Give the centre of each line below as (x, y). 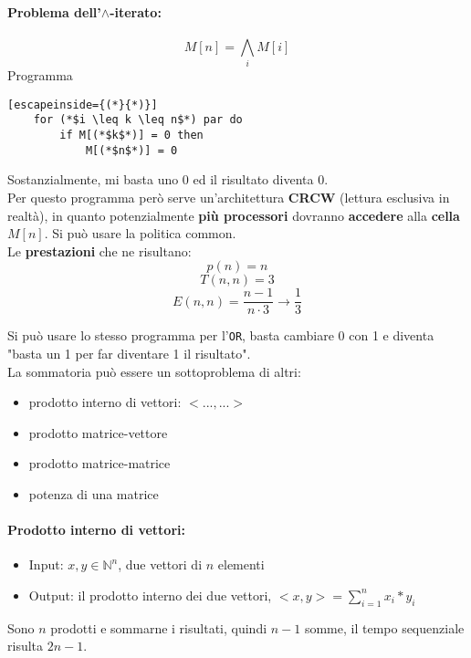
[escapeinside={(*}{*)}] (83, 104)
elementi (241, 564)
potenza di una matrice (94, 494)
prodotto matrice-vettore (98, 432)
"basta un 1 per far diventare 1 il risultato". (129, 354)
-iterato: (136, 11)
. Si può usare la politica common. (140, 233)
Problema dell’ (54, 11)
